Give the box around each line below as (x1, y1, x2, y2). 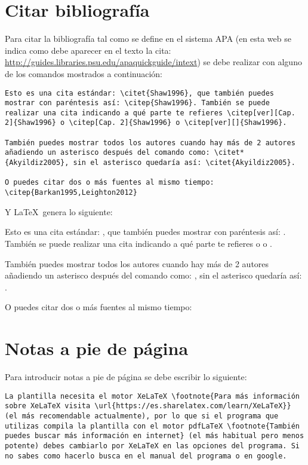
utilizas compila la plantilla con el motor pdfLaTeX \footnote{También (5, 421, 300, 430)
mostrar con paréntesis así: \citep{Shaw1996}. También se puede (5, 99, 270, 108)
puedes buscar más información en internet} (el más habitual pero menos (5, 432, 304, 440)
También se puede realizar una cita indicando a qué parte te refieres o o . (5, 237, 272, 249)
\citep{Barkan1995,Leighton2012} (5, 188, 137, 197)
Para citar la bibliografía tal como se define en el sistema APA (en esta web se (5, 32, 291, 45)
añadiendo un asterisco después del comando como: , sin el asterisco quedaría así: (5, 269, 302, 282)
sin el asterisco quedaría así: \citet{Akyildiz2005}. (73, 158, 295, 167)
